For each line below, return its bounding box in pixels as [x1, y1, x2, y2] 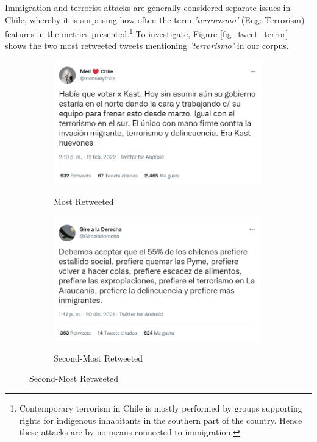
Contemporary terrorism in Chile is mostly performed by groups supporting [19, 401, 302, 414]
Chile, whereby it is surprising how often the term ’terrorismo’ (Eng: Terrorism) [5, 13, 305, 26]
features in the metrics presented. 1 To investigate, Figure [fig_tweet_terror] [5, 26, 288, 40]
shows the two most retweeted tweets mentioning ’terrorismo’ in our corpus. [5, 39, 289, 52]
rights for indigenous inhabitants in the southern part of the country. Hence [19, 413, 302, 426]
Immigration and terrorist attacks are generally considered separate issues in [5, 1, 291, 13]
